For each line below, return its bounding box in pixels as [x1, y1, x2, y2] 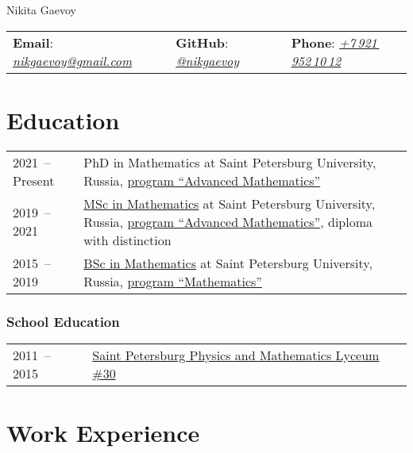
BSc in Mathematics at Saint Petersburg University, [83, 253, 372, 272]
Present [13, 171, 55, 190]
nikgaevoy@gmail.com [13, 51, 133, 70]
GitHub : [176, 33, 229, 52]
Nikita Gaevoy [6, 2, 76, 17]
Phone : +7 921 [291, 33, 377, 52]
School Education [6, 311, 120, 331]
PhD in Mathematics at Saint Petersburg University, [83, 152, 376, 171]
